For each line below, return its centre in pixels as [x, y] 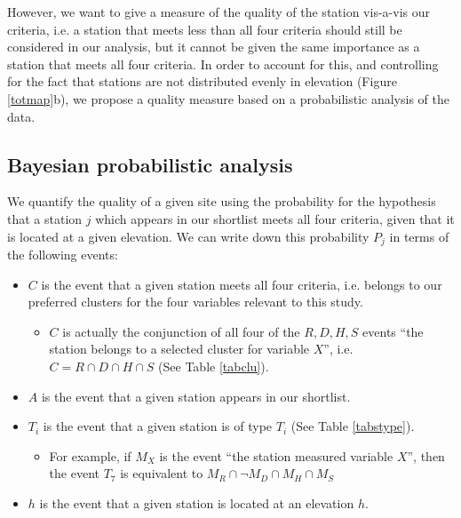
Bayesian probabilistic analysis [150, 164]
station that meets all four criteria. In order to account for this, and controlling [223, 64]
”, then [426, 455]
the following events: [63, 254]
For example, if [90, 455]
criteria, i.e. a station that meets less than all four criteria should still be [205, 29]
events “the [393, 331]
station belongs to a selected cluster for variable [179, 349]
